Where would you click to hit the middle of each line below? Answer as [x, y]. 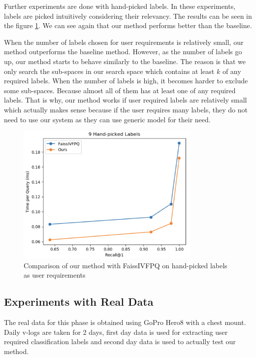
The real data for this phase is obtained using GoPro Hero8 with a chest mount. [125, 322]
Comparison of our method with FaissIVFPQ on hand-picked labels [126, 265]
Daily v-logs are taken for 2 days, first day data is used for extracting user [116, 332]
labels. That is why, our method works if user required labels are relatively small [126, 100]
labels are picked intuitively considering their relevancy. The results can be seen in [128, 16]
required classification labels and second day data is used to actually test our [120, 341]
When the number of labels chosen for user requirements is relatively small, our [124, 42]
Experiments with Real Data [79, 302]
